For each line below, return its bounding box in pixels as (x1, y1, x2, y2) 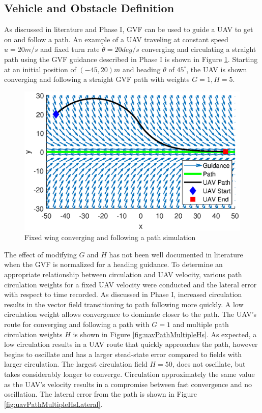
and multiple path (172, 318, 229, 329)
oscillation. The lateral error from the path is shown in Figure (4, 389, 197, 399)
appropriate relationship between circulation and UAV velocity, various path (4, 269, 242, 279)
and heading (122, 64, 161, 74)
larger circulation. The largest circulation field (4, 359, 148, 369)
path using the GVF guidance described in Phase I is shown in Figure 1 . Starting (4, 53, 258, 64)
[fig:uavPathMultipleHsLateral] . (4, 398, 103, 409)
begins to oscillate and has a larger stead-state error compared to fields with (4, 348, 242, 359)
